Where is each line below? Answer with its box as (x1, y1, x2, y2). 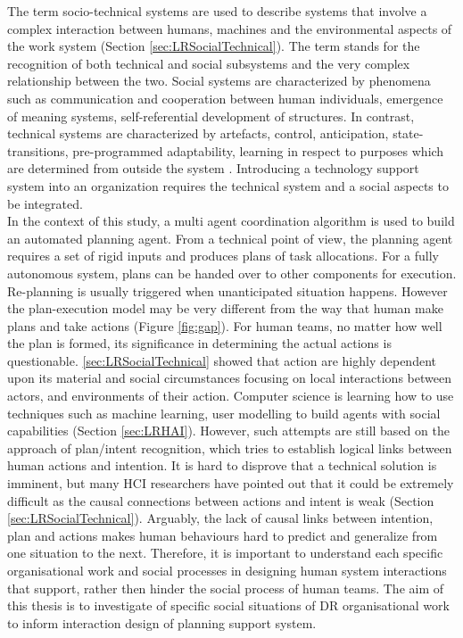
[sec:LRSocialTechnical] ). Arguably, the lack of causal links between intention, (7, 509, 434, 527)
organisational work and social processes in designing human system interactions (7, 561, 447, 579)
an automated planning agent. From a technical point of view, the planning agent (7, 228, 453, 247)
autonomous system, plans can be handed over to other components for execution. (7, 263, 457, 282)
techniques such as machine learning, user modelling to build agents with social (7, 403, 441, 422)
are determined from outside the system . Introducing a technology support (7, 159, 419, 178)
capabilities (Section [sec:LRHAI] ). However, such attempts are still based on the (7, 421, 450, 440)
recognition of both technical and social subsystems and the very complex (7, 54, 410, 72)
